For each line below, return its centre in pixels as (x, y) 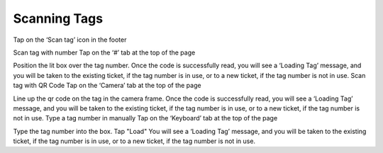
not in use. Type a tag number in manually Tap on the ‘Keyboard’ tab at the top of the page (145, 118)
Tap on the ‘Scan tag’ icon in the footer (70, 40)
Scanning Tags (58, 18)
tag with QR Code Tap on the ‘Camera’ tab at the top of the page (107, 86)
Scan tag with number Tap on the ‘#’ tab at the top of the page (104, 52)
